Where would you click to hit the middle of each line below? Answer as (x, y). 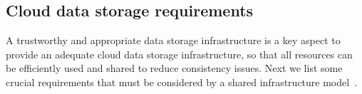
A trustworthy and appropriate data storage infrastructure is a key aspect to (173, 40)
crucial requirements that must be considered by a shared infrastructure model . (182, 82)
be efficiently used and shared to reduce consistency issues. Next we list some (174, 68)
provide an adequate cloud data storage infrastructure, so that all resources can (179, 54)
